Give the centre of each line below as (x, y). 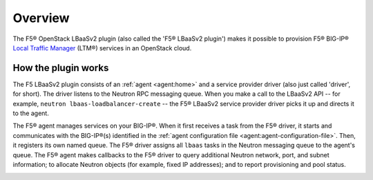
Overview (41, 18)
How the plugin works (61, 68)
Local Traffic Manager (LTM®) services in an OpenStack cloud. (102, 48)
